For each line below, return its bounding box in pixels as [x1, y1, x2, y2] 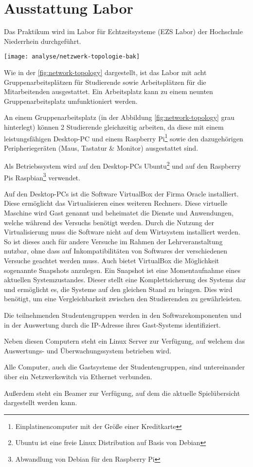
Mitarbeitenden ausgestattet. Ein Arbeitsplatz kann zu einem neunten [4, 86, 213, 97]
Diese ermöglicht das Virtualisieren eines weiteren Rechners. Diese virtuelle [4, 198, 228, 208]
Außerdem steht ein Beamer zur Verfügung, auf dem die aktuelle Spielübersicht [4, 388, 240, 398]
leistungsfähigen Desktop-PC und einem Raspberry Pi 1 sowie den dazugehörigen [4, 132, 243, 143]
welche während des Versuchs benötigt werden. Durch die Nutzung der [4, 217, 214, 227]
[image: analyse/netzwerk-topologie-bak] [4, 53, 140, 60]
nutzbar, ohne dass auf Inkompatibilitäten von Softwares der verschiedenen [4, 246, 227, 256]
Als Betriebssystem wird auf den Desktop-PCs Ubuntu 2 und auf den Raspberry [4, 159, 241, 171]
